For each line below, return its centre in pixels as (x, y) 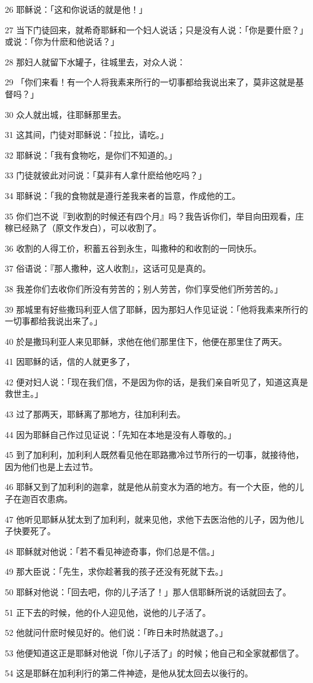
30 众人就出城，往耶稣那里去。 (66, 114)
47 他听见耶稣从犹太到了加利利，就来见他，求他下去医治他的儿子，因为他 (150, 519)
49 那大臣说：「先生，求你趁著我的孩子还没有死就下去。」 (116, 571)
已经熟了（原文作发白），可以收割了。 (87, 228)
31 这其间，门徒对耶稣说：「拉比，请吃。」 (87, 135)
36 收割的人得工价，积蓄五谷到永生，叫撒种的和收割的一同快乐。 (133, 248)
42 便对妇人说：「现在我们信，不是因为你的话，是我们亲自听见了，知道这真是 (156, 381)
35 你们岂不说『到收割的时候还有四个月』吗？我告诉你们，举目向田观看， (150, 216)
